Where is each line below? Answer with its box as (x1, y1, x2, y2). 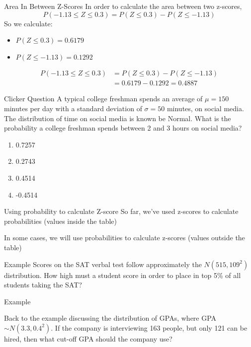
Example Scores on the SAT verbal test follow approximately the (4, 259, 202, 269)
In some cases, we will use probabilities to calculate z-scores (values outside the (4, 232, 245, 243)
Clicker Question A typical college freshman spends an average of (4, 93, 203, 104)
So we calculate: (4, 18, 53, 28)
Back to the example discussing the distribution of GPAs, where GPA (4, 313, 217, 323)
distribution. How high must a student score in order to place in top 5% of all (4, 270, 241, 280)
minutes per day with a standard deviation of (4, 103, 142, 114)
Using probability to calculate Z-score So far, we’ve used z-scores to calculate (4, 206, 239, 216)
